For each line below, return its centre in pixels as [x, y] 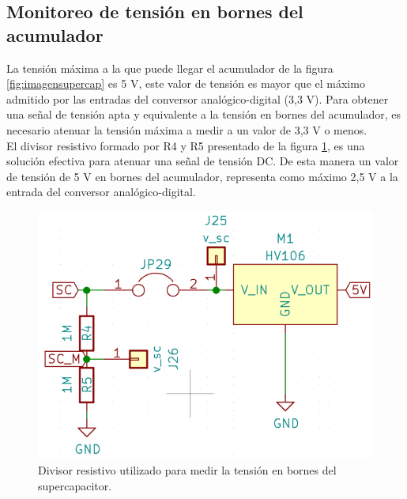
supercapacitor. [75, 485]
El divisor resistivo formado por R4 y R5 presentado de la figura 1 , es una [186, 145]
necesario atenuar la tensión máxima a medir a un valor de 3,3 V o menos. [187, 129]
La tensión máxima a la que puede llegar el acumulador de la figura [170, 68]
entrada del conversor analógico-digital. [101, 192]
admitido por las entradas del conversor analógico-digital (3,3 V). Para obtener [198, 98]
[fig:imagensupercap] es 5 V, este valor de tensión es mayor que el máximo [186, 83]
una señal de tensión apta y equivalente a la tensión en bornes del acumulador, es [203, 114]
